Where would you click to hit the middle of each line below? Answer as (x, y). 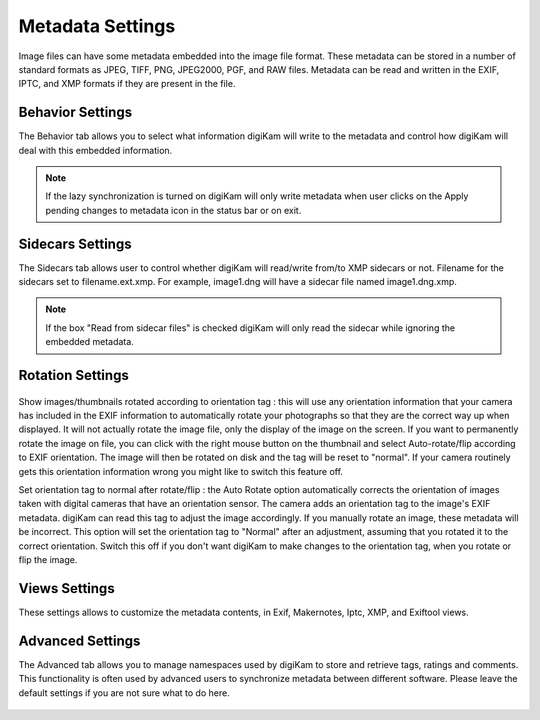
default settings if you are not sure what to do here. (124, 692)
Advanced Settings (79, 640)
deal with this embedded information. (95, 150)
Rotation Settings (73, 375)
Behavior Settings (75, 112)
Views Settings (66, 588)
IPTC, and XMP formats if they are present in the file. (127, 84)
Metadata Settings (97, 26)
